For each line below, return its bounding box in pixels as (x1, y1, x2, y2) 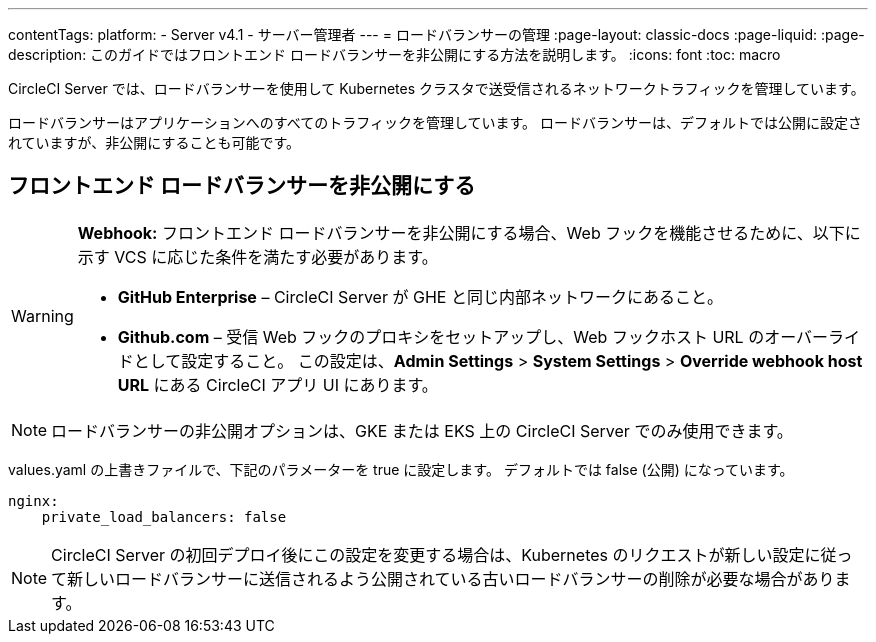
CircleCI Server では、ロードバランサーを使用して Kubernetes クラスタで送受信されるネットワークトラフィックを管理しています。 (8, 80, 865, 97)
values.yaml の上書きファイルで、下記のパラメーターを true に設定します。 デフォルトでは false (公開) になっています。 (8, 460, 794, 478)
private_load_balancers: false (41, 508, 287, 525)
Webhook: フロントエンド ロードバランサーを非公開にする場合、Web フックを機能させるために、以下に (77, 222, 861, 243)
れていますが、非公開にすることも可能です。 (8, 134, 301, 151)
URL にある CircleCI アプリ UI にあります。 (117, 374, 438, 395)
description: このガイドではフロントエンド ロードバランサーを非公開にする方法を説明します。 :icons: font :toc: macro (8, 46, 781, 63)
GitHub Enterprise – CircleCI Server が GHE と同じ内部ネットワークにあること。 (117, 286, 723, 307)
